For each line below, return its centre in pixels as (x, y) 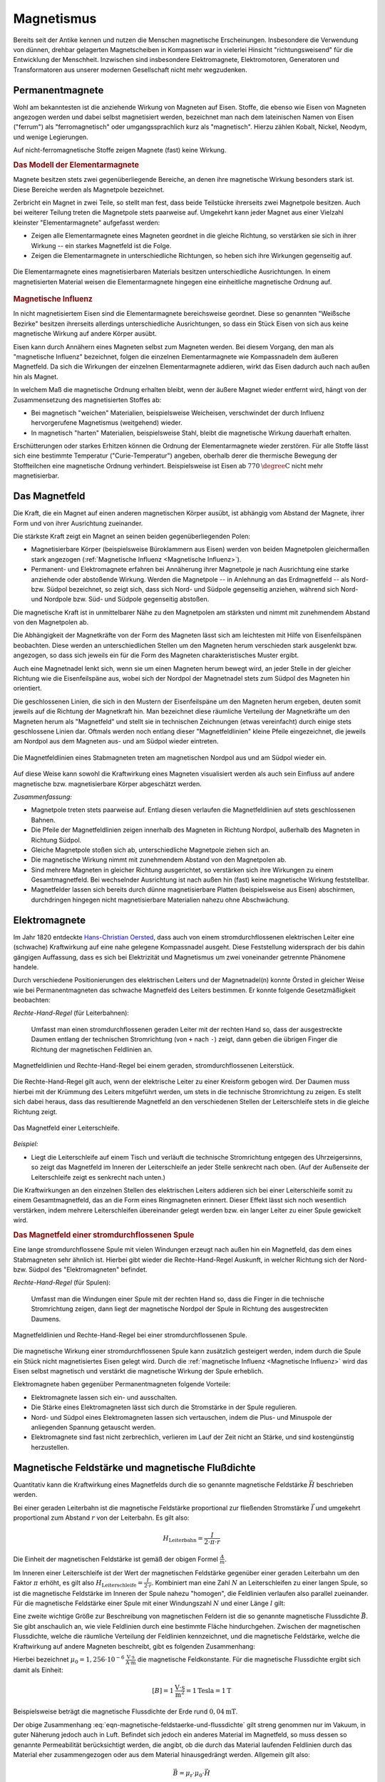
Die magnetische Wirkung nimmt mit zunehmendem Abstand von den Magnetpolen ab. (159, 860)
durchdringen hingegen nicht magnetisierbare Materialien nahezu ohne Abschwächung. (160, 900)
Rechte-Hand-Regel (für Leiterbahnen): (71, 1013)
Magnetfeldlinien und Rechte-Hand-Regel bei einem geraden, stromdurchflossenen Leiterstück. (154, 1066)
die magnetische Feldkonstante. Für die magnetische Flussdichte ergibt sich (249, 1659)
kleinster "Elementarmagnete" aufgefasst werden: (87, 222)
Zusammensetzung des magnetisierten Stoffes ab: (87, 400)
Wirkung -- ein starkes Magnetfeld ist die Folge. (101, 245)
